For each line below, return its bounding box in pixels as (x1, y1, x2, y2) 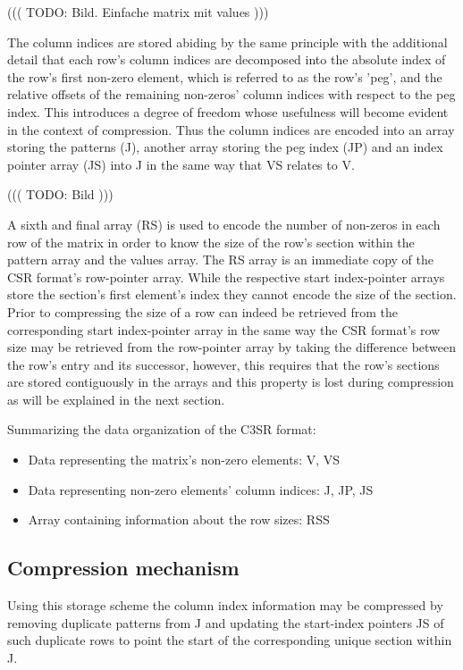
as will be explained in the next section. (7, 389, 225, 408)
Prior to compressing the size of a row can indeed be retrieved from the (7, 302, 398, 321)
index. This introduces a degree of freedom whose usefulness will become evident (7, 102, 449, 121)
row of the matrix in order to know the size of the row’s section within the (7, 232, 415, 251)
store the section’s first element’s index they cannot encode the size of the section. (7, 285, 457, 304)
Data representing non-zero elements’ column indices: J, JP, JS (28, 480, 374, 498)
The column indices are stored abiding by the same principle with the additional (7, 32, 448, 51)
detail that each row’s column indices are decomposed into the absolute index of (7, 50, 446, 69)
